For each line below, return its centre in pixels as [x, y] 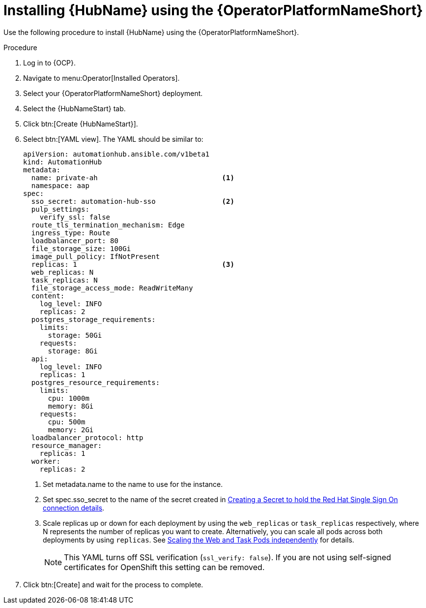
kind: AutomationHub [63, 162]
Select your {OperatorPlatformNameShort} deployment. [113, 93]
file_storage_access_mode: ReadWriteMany [112, 288]
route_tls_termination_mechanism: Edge [108, 225]
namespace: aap [60, 185]
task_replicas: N [64, 280]
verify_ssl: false [75, 217]
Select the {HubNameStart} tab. [74, 108]
